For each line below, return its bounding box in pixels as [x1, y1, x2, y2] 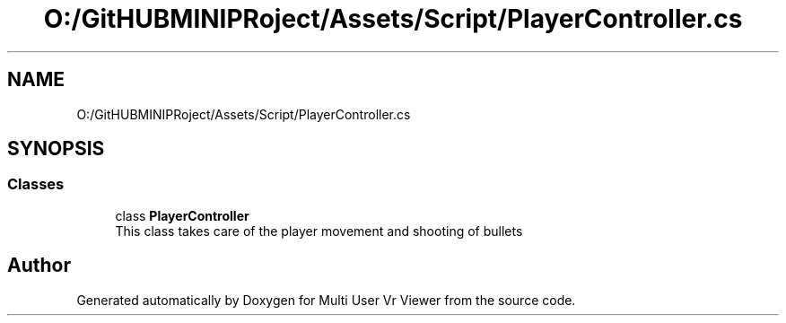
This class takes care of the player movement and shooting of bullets [115, 223, 523, 239]
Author [7, 254, 71, 277]
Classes [7, 175, 65, 194]
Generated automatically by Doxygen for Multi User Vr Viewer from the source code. [76, 292, 576, 308]
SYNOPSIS [7, 137, 105, 161]
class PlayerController [115, 207, 249, 223]
